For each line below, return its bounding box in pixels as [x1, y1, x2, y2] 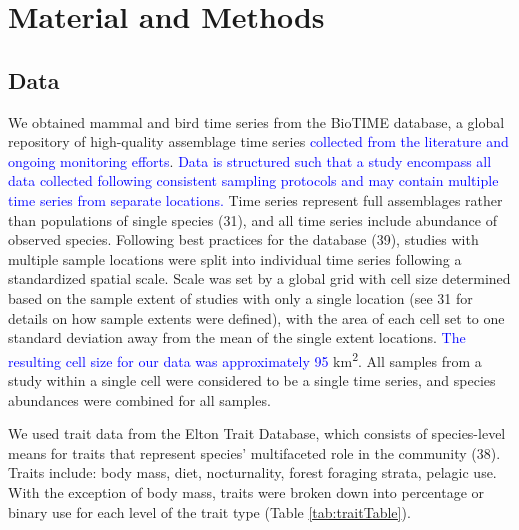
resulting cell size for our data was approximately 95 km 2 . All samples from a [8, 347, 482, 371]
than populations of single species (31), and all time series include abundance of [8, 209, 497, 230]
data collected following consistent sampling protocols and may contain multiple [8, 170, 499, 191]
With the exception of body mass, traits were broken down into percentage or [8, 481, 485, 502]
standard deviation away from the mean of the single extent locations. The [8, 327, 466, 348]
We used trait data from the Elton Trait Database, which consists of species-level [8, 423, 506, 444]
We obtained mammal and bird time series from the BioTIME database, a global [8, 111, 505, 132]
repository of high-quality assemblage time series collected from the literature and [8, 131, 509, 152]
